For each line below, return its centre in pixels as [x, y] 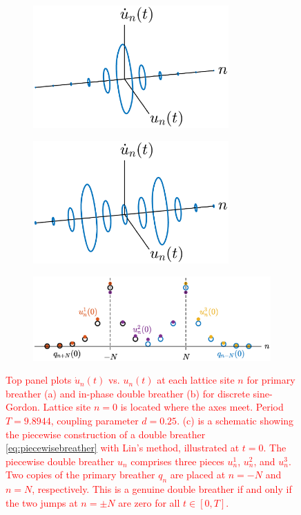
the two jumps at [42, 502]
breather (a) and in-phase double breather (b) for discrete [128, 393]
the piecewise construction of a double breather [106, 434]
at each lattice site [196, 380]
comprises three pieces [177, 461]
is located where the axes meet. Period [202, 407]
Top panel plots [39, 380]
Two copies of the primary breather [80, 475]
